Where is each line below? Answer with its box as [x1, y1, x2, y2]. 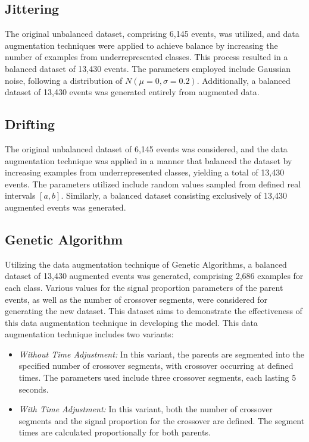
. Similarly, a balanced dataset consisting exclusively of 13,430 [61, 189, 287, 202]
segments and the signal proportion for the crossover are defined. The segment [18, 414, 305, 427]
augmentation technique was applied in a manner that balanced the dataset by [5, 154, 292, 167]
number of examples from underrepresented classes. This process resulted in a [5, 51, 288, 63]
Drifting [5, 115, 55, 133]
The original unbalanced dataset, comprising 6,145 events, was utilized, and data [5, 27, 299, 40]
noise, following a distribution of [5, 74, 123, 86]
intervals [5, 189, 36, 202]
